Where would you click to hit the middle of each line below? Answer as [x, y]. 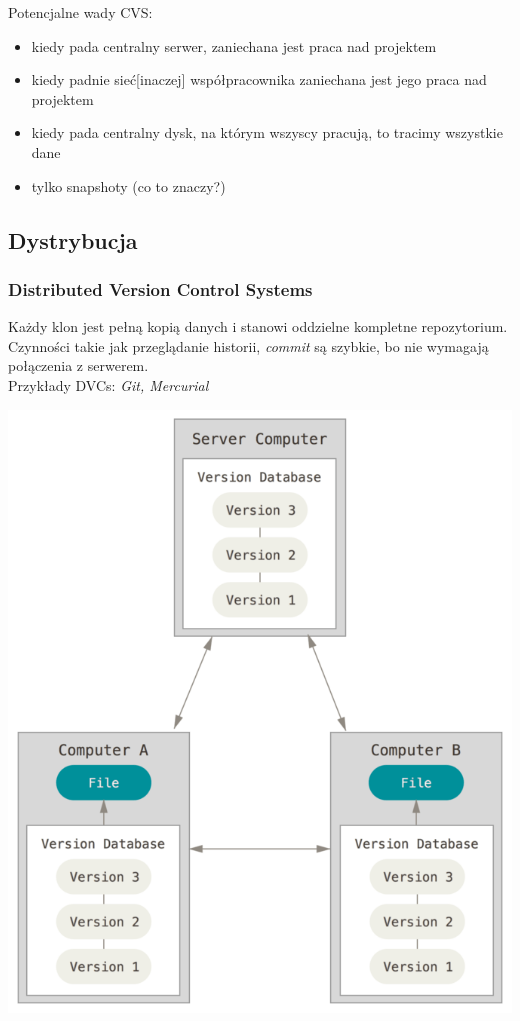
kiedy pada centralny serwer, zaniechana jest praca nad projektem [234, 45]
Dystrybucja [73, 239]
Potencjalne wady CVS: [80, 12]
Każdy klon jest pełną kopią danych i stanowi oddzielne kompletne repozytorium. [258, 326]
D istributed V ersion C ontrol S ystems [160, 288]
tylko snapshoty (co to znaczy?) [128, 185]
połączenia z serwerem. [78, 365]
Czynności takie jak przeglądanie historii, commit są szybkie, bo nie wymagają [248, 345]
